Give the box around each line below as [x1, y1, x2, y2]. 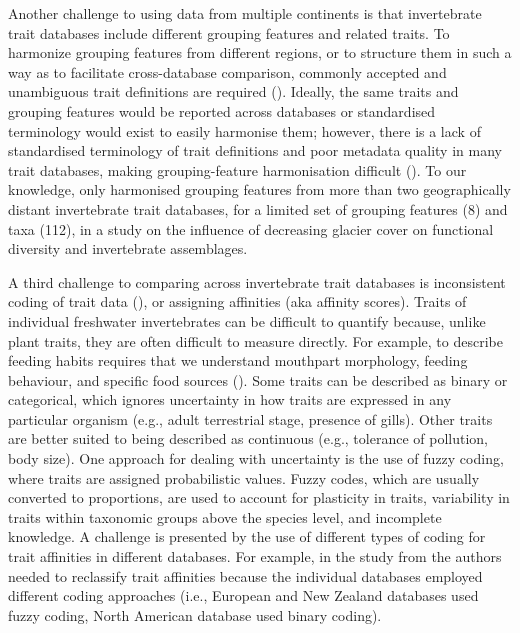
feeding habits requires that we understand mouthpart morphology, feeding [8, 350, 468, 371]
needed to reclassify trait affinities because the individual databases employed [8, 565, 483, 586]
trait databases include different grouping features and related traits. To [8, 22, 450, 43]
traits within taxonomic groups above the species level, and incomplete [8, 506, 442, 527]
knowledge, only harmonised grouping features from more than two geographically [8, 179, 511, 200]
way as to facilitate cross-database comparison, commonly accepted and [8, 61, 447, 82]
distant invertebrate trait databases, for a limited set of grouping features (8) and [8, 198, 508, 219]
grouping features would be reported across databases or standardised [8, 100, 436, 121]
